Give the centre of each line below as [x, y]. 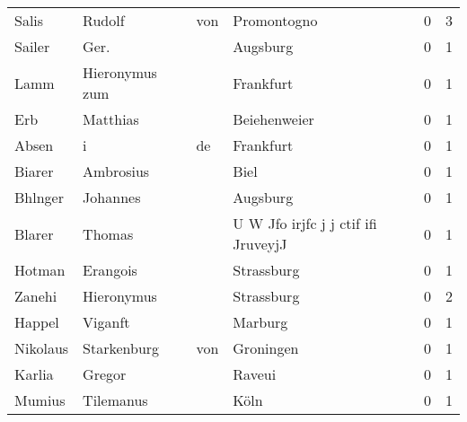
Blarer [34, 233]
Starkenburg [121, 348]
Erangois [110, 270]
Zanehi [36, 296]
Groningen [266, 348]
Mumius [40, 400]
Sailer [32, 46]
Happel [37, 322]
